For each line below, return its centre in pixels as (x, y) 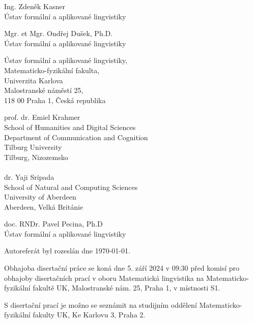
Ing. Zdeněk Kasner (35, 6)
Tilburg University (33, 147)
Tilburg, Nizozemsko (36, 157)
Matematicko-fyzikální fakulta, (52, 70)
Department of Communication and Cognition (76, 137)
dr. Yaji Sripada (29, 176)
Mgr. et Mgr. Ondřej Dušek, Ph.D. (59, 33)
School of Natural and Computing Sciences (71, 187)
